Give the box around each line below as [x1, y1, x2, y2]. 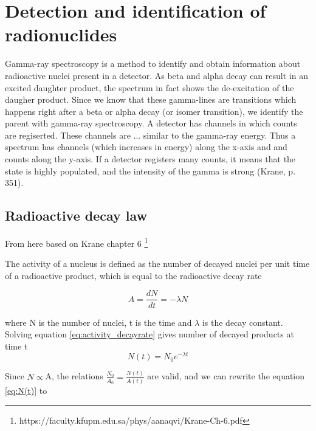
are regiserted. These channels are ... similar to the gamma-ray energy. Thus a [5, 128, 296, 141]
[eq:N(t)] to [5, 384, 47, 397]
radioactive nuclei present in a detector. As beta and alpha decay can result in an [5, 69, 308, 81]
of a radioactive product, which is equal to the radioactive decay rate [5, 269, 262, 281]
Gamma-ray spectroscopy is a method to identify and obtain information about [5, 57, 301, 70]
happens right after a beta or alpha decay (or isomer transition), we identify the [5, 105, 303, 117]
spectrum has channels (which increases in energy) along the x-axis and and [5, 140, 287, 153]
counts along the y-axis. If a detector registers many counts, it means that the [5, 153, 296, 165]
